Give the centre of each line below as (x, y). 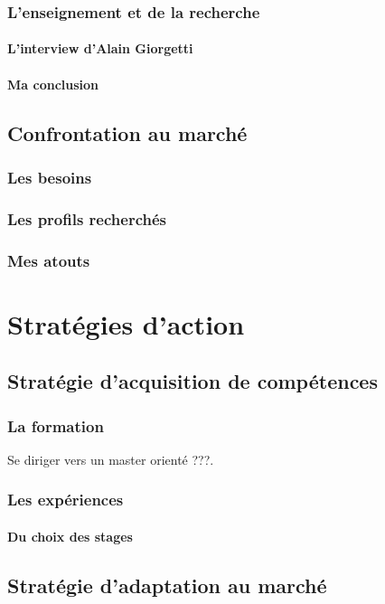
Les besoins (50, 177)
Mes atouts (49, 260)
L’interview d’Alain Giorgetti (100, 48)
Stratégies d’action (126, 323)
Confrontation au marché (127, 132)
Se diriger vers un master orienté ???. (111, 459)
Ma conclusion (53, 84)
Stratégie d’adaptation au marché (167, 585)
